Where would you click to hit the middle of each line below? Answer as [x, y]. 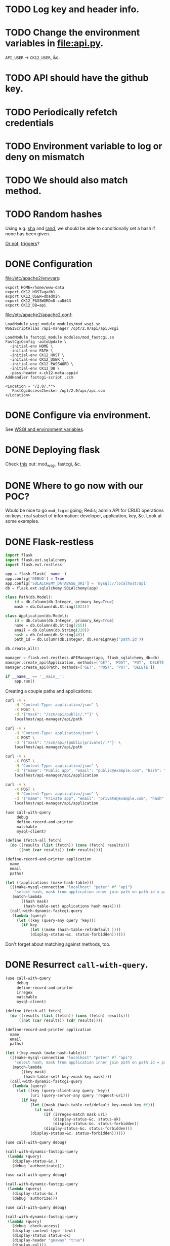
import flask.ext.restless [34, 565]
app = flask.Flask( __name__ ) [36, 574]
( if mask [44, 1110]
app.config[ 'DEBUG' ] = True [35, 579]
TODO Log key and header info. [72, 9]
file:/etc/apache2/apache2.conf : [39, 315]
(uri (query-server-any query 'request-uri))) [80, 1096]
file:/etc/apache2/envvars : [33, 278]
